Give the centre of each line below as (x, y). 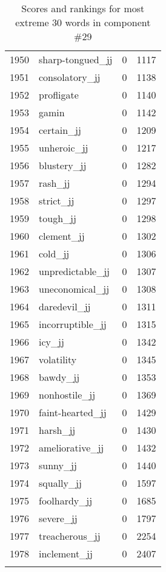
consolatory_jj (70, 77)
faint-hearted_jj (73, 412)
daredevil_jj (65, 306)
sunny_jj (58, 465)
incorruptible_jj (73, 324)
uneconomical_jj (74, 289)
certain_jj (60, 130)
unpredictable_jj (74, 271)
